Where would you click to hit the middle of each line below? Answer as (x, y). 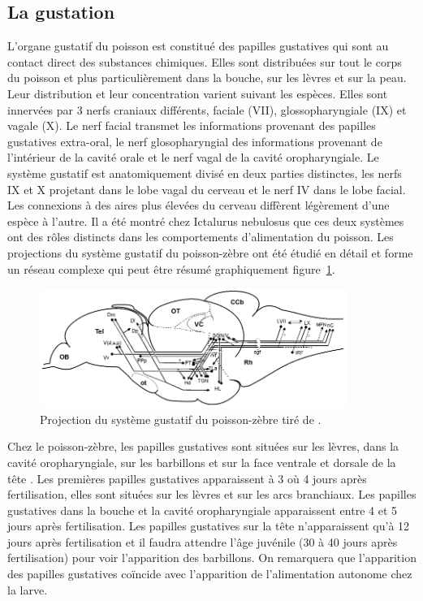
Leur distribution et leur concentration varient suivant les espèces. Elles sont (198, 93)
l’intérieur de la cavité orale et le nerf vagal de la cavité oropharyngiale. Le (193, 157)
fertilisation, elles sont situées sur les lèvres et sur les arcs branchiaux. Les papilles (212, 494)
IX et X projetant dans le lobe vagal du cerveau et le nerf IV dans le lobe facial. (207, 189)
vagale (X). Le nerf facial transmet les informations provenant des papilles (192, 125)
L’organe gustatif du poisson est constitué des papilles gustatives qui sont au (198, 46)
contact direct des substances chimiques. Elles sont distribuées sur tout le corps (205, 61)
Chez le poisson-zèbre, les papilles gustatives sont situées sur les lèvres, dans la (203, 446)
